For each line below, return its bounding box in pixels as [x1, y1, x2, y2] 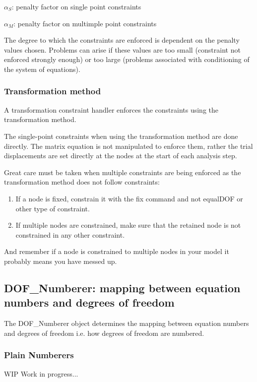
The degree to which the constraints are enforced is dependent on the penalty [4, 35, 240, 45]
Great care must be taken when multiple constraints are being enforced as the [4, 167, 241, 177]
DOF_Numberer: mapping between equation [4, 280, 241, 295]
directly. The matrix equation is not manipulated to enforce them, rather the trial [4, 140, 253, 151]
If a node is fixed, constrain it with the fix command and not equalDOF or [15, 193, 243, 203]
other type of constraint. [15, 203, 90, 213]
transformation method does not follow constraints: [4, 177, 160, 187]
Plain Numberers [4, 349, 74, 361]
